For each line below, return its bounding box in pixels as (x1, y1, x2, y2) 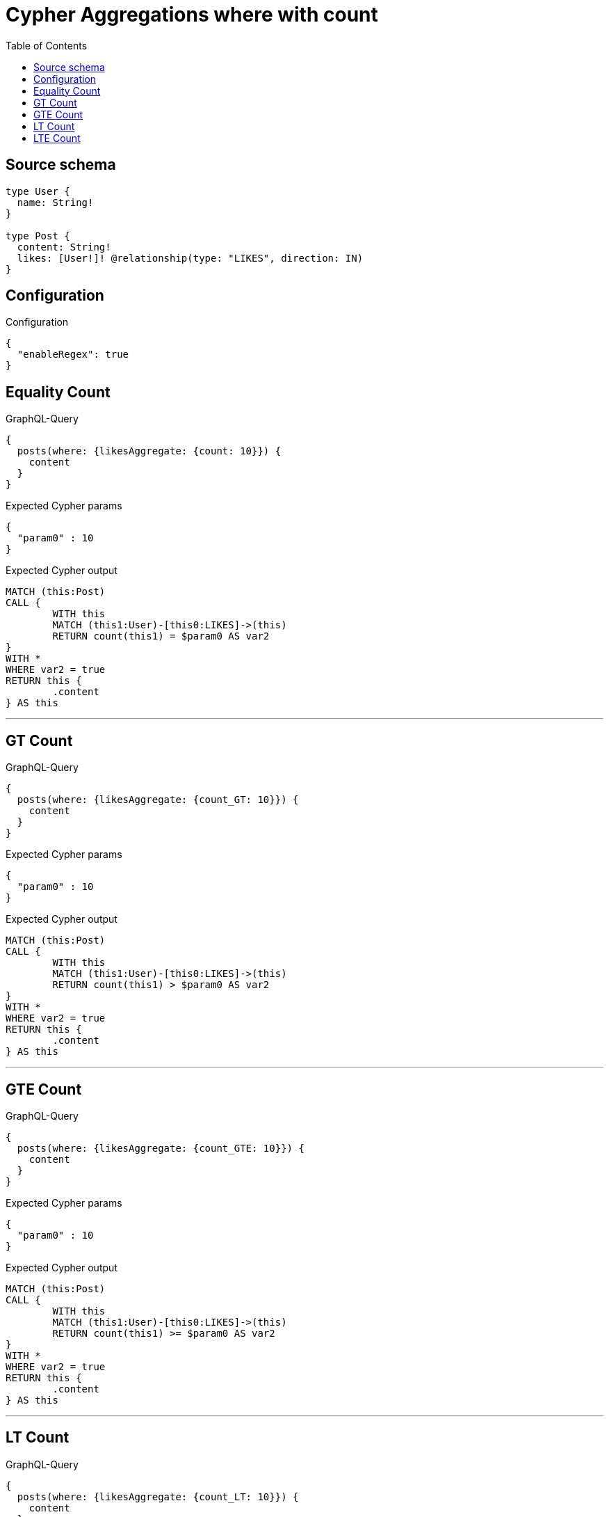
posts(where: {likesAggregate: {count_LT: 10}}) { (17, 1491, 299, 1502)
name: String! (17, 196, 94, 208)
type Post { (6, 230, 70, 241)
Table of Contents (6, 39, 88, 51)
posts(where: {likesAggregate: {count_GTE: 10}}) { (17, 1142, 304, 1154)
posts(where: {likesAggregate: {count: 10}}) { (17, 445, 282, 457)
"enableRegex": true (17, 349, 129, 360)
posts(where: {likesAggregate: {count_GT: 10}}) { (17, 794, 299, 806)
